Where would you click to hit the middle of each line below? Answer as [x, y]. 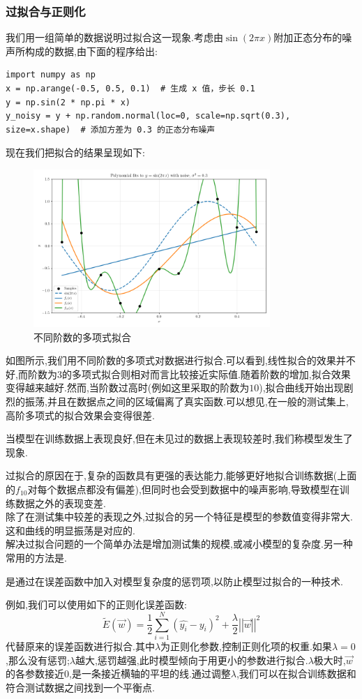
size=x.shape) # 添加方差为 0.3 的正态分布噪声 [111, 129]
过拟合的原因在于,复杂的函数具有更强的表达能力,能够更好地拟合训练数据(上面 [181, 475]
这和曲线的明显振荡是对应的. [70, 530]
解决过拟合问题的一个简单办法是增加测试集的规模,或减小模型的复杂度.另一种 [179, 544]
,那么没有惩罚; [38, 660]
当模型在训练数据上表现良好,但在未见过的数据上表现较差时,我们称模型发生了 [179, 438]
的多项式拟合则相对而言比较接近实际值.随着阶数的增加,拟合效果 [206, 374]
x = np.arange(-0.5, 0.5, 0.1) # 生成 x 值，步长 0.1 [130, 89]
